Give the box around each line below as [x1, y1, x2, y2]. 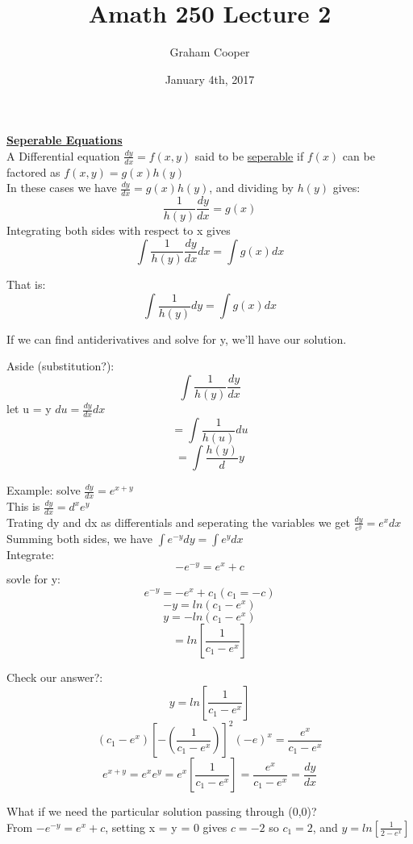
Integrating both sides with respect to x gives [6, 222, 231, 239]
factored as [6, 163, 60, 180]
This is [6, 498, 40, 515]
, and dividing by [209, 179, 294, 196]
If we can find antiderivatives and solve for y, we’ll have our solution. [6, 330, 347, 347]
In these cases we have [6, 179, 117, 196]
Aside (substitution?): [6, 357, 115, 374]
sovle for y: [6, 570, 61, 587]
